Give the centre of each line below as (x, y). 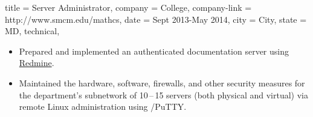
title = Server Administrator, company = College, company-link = (128, 7)
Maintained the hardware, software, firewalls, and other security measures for (162, 82)
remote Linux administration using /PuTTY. (103, 106)
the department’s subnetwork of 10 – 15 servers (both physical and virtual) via (163, 94)
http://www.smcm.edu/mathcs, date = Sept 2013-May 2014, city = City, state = (156, 19)
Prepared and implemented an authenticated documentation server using (154, 51)
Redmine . (37, 63)
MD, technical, (32, 31)
